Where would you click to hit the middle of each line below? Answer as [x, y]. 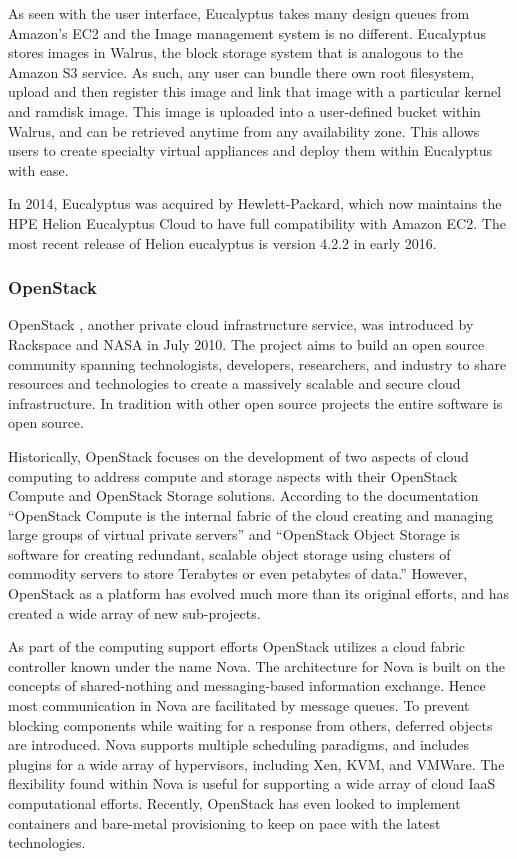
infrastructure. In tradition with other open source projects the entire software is [255, 402]
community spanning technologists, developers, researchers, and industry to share [257, 363]
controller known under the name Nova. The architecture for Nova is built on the [256, 665]
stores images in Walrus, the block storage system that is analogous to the [235, 52]
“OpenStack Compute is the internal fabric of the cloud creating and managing [251, 514]
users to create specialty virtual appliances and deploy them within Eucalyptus [250, 150]
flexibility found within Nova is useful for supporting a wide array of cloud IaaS [252, 783]
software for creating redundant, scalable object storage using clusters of [229, 553]
